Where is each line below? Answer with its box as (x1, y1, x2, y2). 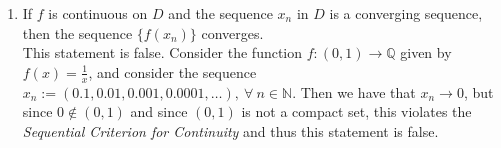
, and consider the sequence (88, 61, 257, 82)
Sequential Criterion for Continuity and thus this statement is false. (22, 120, 439, 141)
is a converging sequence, (329, 3, 483, 23)
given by (400, 42, 452, 63)
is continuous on (48, 3, 148, 23)
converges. (201, 22, 264, 43)
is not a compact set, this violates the (241, 101, 472, 122)
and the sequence (168, 3, 273, 23)
